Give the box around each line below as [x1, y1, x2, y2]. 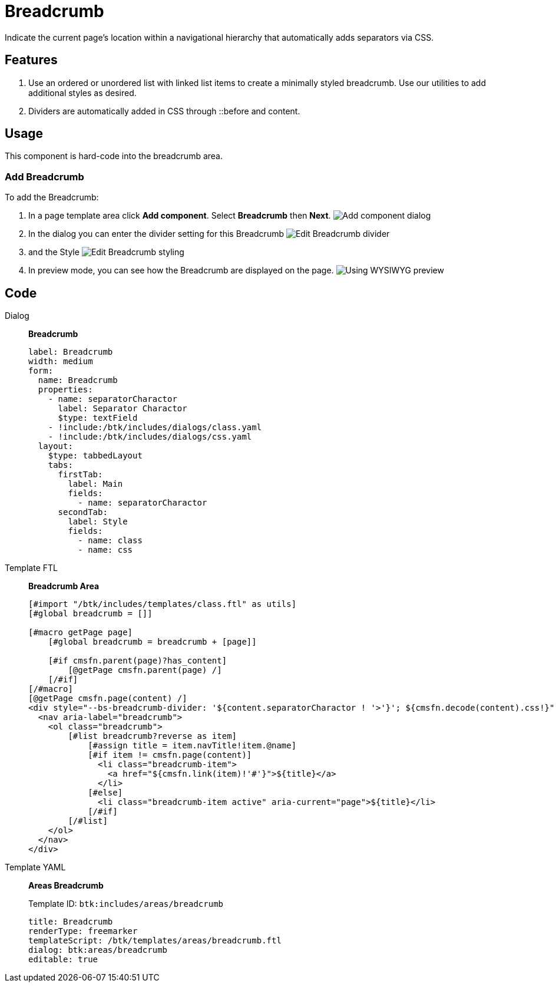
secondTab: [58, 507, 108, 517]
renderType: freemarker [28, 926, 138, 936]
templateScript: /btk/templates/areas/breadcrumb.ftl [28, 936, 282, 946]
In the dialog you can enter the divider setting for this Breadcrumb [28, 229, 284, 239]
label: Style [68, 517, 128, 527]
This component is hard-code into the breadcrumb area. [5, 151, 223, 161]
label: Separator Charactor [58, 404, 187, 414]
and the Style [28, 247, 80, 258]
